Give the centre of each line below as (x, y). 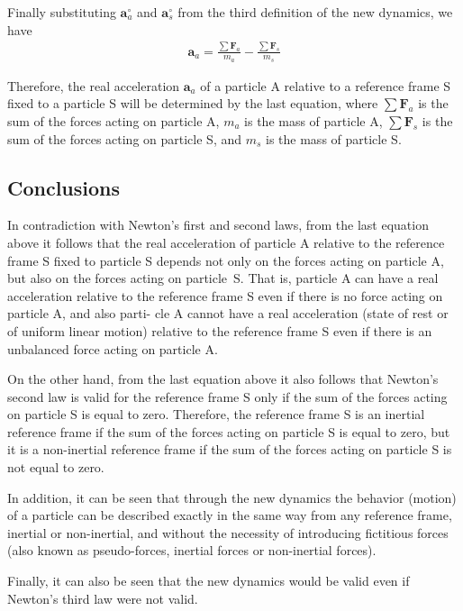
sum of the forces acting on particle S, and (125, 138)
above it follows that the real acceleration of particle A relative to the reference (226, 242)
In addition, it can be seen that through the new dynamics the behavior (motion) (232, 497)
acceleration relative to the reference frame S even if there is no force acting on (225, 295)
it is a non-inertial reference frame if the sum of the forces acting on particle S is (230, 449)
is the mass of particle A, (313, 120)
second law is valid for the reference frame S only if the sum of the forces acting (227, 396)
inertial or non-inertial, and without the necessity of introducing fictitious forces (228, 532)
